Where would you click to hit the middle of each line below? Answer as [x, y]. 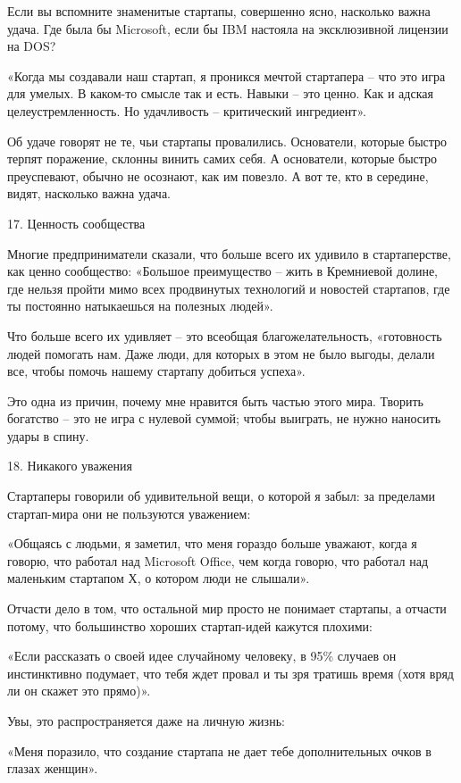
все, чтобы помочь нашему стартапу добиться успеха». [156, 371]
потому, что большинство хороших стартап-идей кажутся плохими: [190, 625]
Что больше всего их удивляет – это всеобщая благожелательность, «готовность [225, 335]
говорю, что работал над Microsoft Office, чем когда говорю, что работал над [218, 560]
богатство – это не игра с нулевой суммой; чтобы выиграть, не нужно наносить [224, 418]
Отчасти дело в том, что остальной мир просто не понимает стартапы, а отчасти [227, 608]
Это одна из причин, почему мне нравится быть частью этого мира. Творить [215, 400]
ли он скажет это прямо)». [79, 691]
